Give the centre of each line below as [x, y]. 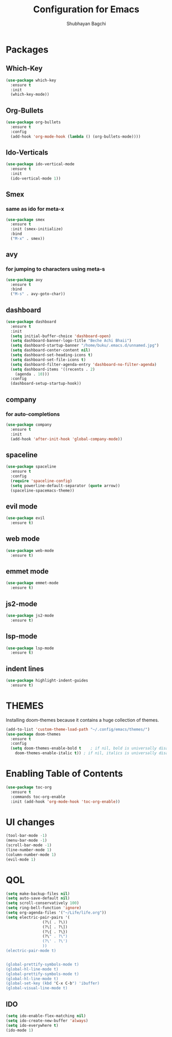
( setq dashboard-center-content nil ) [51, 350]
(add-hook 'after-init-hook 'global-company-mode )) [67, 439]
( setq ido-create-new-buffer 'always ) [47, 1021]
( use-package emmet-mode [32, 583]
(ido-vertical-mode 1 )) [35, 179]
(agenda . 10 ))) [32, 374]
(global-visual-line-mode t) [37, 988]
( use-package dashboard [31, 322]
